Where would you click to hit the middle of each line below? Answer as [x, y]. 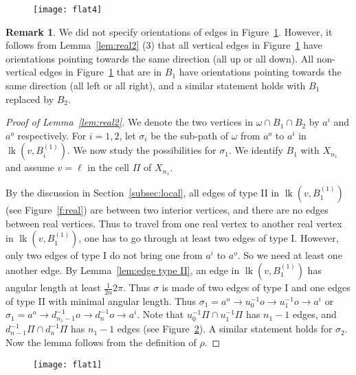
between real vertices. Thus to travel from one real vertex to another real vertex [174, 223]
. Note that [160, 314]
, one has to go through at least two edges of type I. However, [209, 238]
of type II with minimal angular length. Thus [101, 300]
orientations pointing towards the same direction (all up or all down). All [160, 58]
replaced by [30, 99]
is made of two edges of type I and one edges [256, 287]
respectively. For [52, 135]
